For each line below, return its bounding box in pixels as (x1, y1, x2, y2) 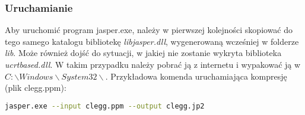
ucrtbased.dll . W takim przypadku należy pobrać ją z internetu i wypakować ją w (5, 58, 301, 70)
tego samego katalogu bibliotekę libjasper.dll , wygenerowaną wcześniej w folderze (5, 35, 299, 47)
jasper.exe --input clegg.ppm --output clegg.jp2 (5, 101, 205, 110)
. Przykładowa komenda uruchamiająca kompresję (105, 70, 287, 82)
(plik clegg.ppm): (5, 81, 66, 94)
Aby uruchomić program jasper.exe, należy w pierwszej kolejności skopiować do (5, 24, 293, 36)
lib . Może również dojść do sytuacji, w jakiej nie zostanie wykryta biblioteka (5, 47, 282, 59)
